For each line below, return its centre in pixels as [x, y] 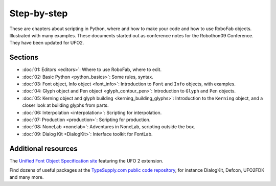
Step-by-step [39, 13]
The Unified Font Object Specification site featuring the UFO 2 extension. [86, 160]
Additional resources [43, 148]
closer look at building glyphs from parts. [65, 105]
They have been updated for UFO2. [47, 43]
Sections [24, 57]
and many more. [27, 177]
